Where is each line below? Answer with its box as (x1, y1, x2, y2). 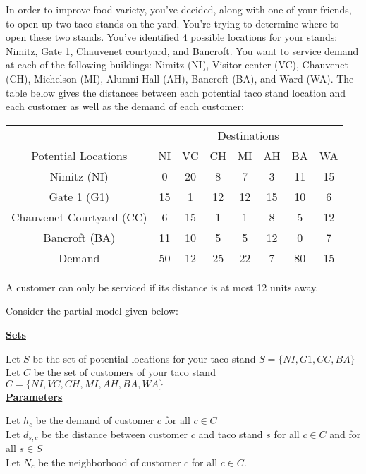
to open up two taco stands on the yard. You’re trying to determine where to (6, 16, 339, 30)
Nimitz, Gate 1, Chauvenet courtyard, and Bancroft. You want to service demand (6, 43, 359, 58)
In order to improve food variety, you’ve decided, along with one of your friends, (6, 2, 352, 16)
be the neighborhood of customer (38, 454, 181, 469)
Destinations (217, 126, 279, 143)
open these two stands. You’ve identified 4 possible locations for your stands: (6, 30, 338, 44)
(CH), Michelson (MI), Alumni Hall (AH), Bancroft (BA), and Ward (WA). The (6, 71, 354, 85)
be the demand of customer (35, 413, 154, 427)
